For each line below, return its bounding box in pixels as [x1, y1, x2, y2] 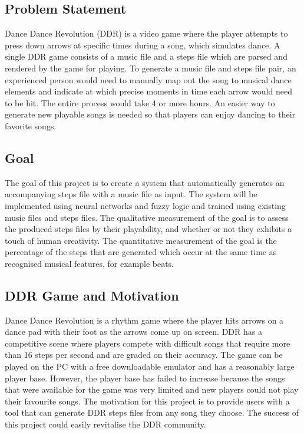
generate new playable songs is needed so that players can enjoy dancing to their [5, 108, 296, 120]
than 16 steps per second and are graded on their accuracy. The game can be [5, 348, 283, 361]
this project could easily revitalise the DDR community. [5, 418, 206, 430]
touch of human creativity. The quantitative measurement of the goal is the [5, 234, 277, 246]
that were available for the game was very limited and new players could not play [5, 383, 299, 396]
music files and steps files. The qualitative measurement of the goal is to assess [5, 211, 289, 223]
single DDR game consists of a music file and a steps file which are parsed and [5, 50, 288, 63]
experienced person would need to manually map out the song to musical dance [5, 73, 292, 86]
